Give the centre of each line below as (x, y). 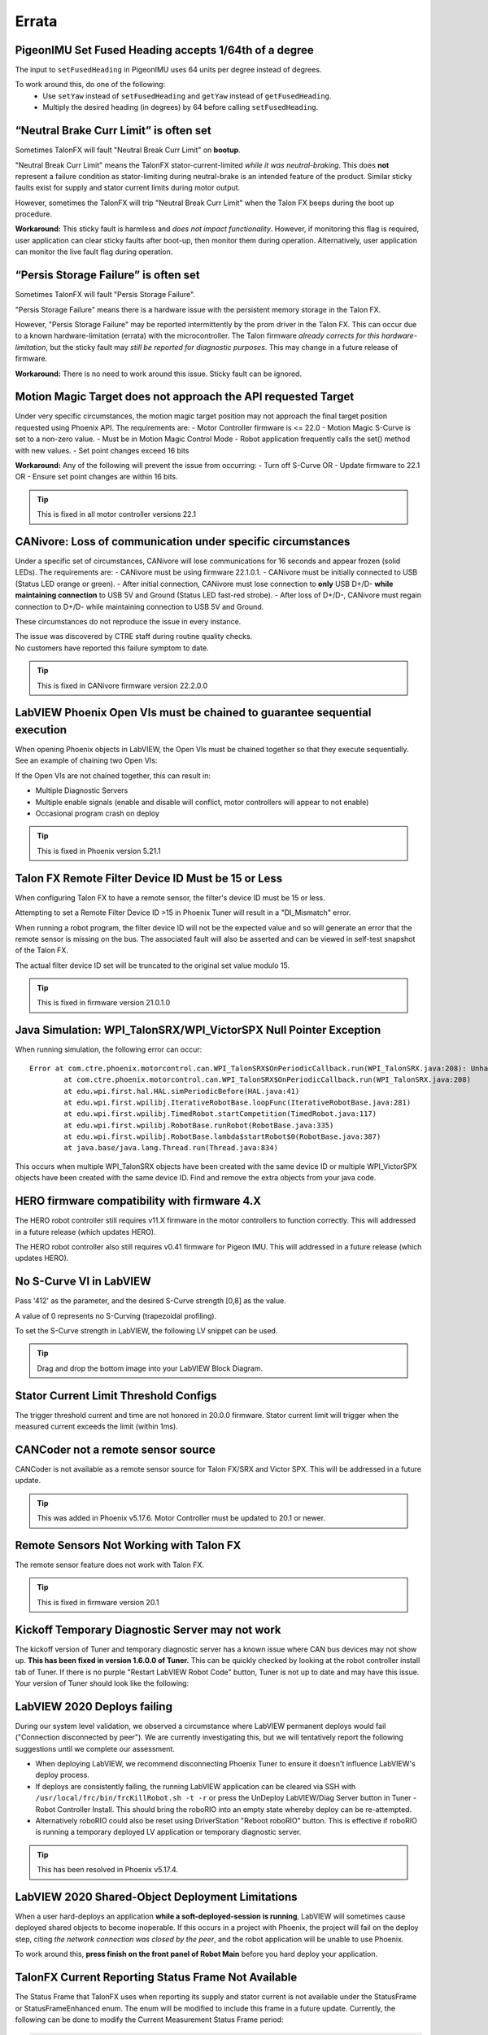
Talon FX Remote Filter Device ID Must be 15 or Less (149, 878)
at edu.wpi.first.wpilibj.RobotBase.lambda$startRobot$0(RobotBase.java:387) (222, 1137)
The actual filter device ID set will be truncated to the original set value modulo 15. (152, 965)
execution (41, 730)
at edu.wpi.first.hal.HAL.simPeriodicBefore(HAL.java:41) (182, 1091)
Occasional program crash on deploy (98, 813)
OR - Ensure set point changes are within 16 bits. (96, 477)
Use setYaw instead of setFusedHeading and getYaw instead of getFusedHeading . (187, 96)
